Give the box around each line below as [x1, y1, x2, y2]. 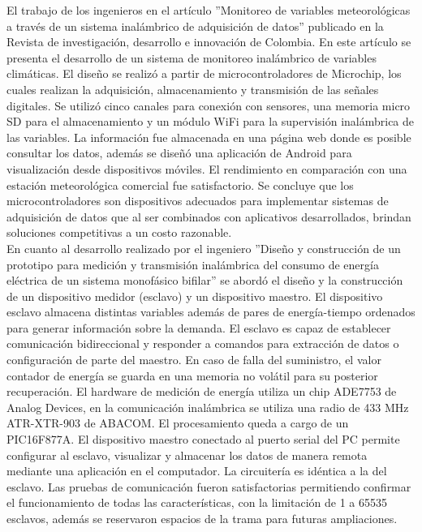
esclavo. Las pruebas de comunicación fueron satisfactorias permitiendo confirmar [6, 478, 411, 495]
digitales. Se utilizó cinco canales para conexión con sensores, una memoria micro [6, 97, 411, 114]
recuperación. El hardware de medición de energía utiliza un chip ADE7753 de [6, 383, 397, 400]
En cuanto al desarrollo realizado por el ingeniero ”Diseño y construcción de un [6, 239, 401, 256]
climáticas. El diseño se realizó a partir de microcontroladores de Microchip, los [6, 65, 402, 82]
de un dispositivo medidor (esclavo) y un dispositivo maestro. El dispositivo [6, 287, 383, 304]
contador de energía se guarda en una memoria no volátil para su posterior [6, 367, 378, 384]
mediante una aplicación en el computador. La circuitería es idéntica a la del [6, 462, 387, 479]
